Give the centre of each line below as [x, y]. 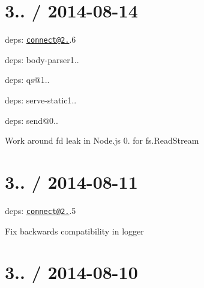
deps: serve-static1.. [41, 100]
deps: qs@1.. [27, 80]
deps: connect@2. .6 [40, 39]
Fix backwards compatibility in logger [74, 231]
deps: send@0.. [31, 120]
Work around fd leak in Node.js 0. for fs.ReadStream [102, 140]
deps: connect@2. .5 [40, 210]
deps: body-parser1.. [42, 59]
